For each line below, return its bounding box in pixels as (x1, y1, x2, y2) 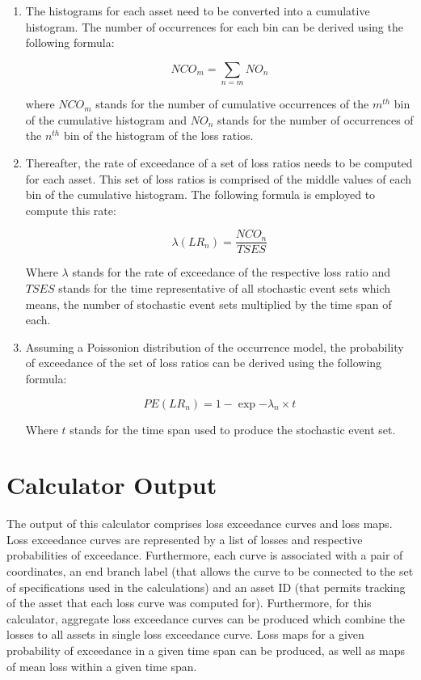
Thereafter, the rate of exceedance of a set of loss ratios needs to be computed (25, 154, 413, 171)
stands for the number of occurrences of (217, 111, 414, 128)
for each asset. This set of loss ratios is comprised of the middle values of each (25, 170, 411, 187)
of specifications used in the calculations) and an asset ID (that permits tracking (6, 578, 406, 595)
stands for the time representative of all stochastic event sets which (58, 279, 391, 296)
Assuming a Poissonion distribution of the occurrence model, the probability (25, 338, 404, 355)
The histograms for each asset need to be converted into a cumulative (25, 2, 370, 19)
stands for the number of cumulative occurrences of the (95, 95, 369, 112)
